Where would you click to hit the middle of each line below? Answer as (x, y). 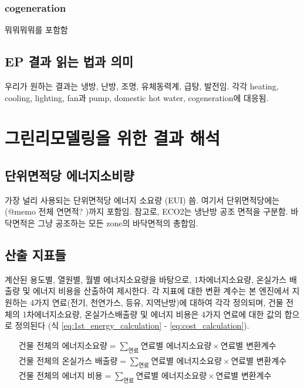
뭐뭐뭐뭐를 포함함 (36, 30)
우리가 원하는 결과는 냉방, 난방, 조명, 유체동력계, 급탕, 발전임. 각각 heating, (142, 86)
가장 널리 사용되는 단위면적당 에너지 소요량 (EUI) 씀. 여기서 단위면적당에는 (142, 200)
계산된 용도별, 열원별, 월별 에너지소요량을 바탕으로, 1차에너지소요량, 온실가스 (146, 279)
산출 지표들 (36, 254)
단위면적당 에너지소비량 (70, 175)
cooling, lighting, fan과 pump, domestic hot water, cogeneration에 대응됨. (137, 97)
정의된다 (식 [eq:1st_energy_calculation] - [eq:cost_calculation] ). (132, 325)
